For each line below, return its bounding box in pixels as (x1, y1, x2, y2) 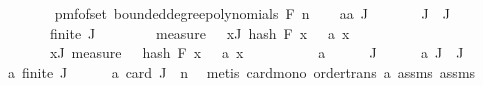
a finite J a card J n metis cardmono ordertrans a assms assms (7, 61, 476, 82)
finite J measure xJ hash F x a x (49, 22, 350, 43)
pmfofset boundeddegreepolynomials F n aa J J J (54, 3, 451, 23)
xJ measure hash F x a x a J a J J (49, 42, 464, 63)
